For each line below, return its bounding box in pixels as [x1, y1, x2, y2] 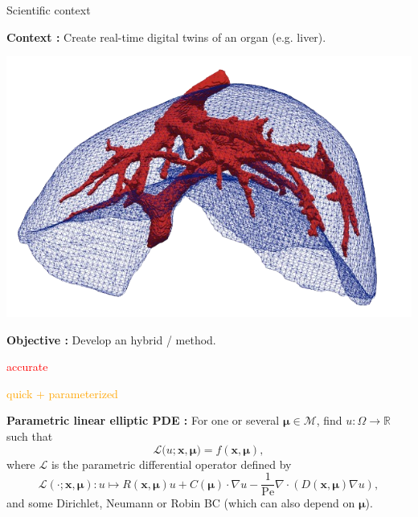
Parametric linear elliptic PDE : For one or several [6, 412, 280, 429]
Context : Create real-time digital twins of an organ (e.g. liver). [6, 28, 326, 45]
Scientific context [6, 2, 91, 18]
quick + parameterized [6, 385, 118, 401]
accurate [6, 358, 48, 375]
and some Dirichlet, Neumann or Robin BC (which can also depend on [6, 495, 355, 511]
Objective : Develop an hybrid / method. [6, 331, 216, 348]
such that [6, 428, 53, 445]
